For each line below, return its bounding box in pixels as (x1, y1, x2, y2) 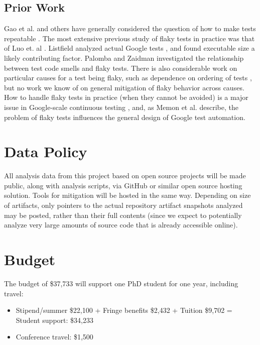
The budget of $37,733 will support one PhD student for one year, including (4, 278, 238, 288)
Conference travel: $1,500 (16, 331, 93, 342)
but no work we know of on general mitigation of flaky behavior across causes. (4, 82, 244, 92)
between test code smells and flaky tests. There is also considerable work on (4, 62, 237, 73)
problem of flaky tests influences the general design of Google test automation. (4, 111, 245, 122)
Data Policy (4, 141, 87, 162)
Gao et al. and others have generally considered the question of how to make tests (4, 23, 256, 34)
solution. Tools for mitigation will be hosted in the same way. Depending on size (4, 190, 251, 200)
